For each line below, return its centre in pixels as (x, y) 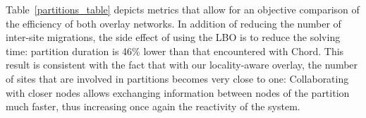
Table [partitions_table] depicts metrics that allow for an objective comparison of (183, 9)
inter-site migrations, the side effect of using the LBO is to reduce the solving (173, 37)
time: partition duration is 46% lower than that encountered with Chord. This (175, 51)
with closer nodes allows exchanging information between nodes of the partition (178, 92)
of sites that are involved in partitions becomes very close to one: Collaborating (177, 78)
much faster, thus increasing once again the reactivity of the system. (153, 106)
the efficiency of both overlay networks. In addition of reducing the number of (173, 23)
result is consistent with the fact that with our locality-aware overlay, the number (182, 65)
